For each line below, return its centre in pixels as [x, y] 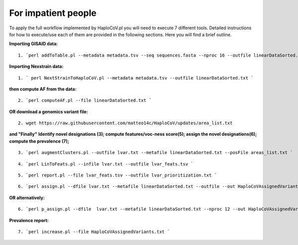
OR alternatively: [27, 198]
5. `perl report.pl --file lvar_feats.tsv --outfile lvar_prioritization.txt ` [117, 175]
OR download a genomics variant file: [49, 111]
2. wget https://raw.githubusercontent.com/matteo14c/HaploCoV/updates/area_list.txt [125, 123]
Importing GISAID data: [34, 44]
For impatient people [53, 13]
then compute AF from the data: [43, 89]
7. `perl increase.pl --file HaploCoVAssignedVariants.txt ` [94, 232]
